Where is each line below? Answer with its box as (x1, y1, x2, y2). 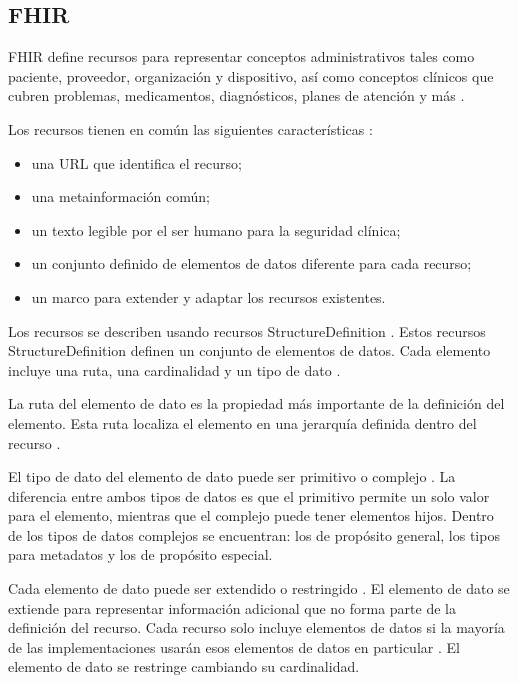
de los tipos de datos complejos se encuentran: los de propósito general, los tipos (8, 524, 500, 545)
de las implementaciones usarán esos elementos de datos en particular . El (8, 636, 460, 657)
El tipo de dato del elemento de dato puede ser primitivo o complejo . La (8, 466, 456, 487)
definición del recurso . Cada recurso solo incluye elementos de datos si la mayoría (8, 617, 505, 638)
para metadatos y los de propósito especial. (8, 544, 273, 565)
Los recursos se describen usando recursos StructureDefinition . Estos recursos (8, 320, 486, 341)
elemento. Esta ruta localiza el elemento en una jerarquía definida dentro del (8, 412, 477, 433)
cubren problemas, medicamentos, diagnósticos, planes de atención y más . (8, 85, 465, 106)
